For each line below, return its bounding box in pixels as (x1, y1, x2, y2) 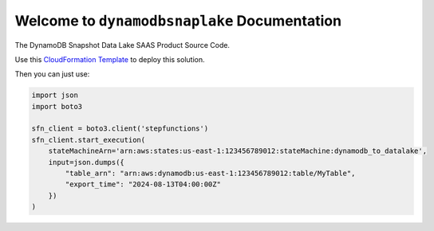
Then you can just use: (14, 69, 90, 79)
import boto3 (31, 102, 83, 111)
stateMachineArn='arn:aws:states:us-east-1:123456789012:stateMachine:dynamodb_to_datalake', (48, 147, 427, 155)
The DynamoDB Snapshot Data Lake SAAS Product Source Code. (14, 40, 231, 49)
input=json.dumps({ (48, 158, 125, 166)
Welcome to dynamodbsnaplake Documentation (14, 12, 342, 29)
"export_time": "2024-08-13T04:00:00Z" (65, 180, 221, 189)
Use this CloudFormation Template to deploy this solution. (14, 54, 205, 64)
